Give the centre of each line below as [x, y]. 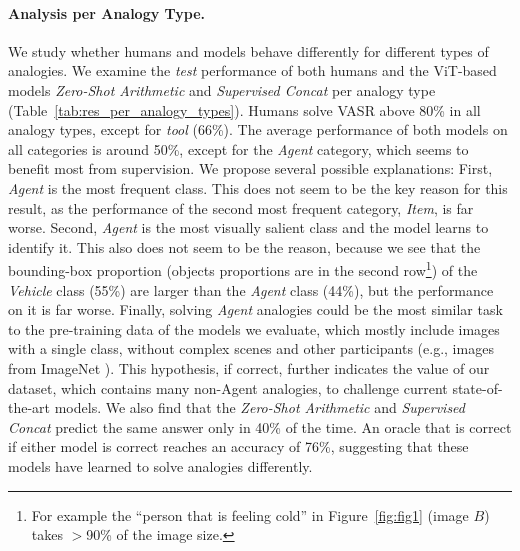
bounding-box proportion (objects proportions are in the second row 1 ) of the [243, 268]
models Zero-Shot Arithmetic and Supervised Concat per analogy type [222, 89]
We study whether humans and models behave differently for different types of [248, 50]
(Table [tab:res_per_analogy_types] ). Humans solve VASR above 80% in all [244, 109]
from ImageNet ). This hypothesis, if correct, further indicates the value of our [249, 367]
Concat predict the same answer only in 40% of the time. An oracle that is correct [260, 426]
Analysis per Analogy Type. [107, 12]
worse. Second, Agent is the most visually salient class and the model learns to [248, 227]
